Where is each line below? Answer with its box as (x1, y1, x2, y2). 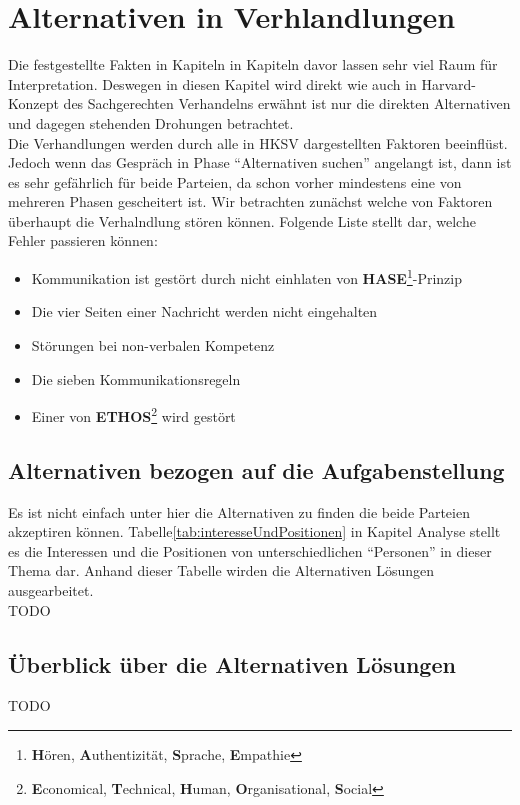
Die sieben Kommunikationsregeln (31, 368, 241, 389)
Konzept (8, 93, 59, 114)
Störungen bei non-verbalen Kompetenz (31, 334, 275, 355)
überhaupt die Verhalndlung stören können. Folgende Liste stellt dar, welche (8, 210, 476, 231)
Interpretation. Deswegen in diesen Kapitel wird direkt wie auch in (8, 73, 417, 94)
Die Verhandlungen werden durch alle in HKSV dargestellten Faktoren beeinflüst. (8, 132, 508, 153)
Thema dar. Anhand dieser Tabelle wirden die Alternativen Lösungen (8, 560, 434, 581)
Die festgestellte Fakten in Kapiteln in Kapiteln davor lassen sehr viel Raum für (8, 54, 498, 75)
